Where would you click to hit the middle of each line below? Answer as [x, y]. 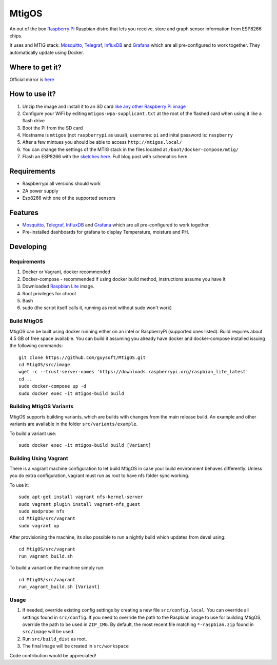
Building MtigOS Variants [42, 407]
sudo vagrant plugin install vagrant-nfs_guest [80, 504]
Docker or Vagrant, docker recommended [66, 272]
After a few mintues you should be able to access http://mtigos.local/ [102, 142]
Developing [28, 247]
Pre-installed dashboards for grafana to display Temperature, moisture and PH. [106, 232]
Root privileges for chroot [49, 293]
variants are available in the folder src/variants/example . [74, 424]
